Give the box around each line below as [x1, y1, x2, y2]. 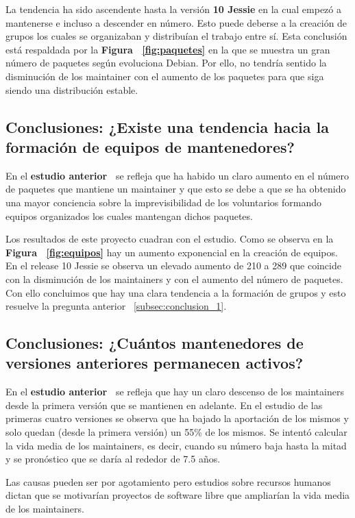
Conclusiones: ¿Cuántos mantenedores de [5, 332, 304, 354]
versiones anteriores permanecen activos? [5, 352, 304, 373]
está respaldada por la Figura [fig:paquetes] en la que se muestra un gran [5, 42, 330, 56]
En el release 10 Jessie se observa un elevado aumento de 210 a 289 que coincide [5, 258, 341, 273]
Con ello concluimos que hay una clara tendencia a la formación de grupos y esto [5, 285, 346, 299]
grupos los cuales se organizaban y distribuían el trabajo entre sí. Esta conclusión [5, 29, 347, 43]
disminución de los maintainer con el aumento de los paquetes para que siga [5, 69, 324, 83]
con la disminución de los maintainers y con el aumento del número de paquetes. [5, 271, 343, 286]
